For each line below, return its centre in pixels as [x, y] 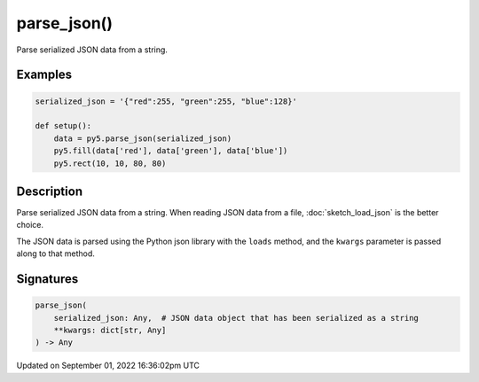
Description [50, 191]
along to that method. [55, 253]
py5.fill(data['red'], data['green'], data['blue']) [171, 151]
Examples [44, 75]
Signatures [47, 279]
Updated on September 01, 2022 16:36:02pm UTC [108, 366]
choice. [30, 225]
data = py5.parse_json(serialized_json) [143, 138]
